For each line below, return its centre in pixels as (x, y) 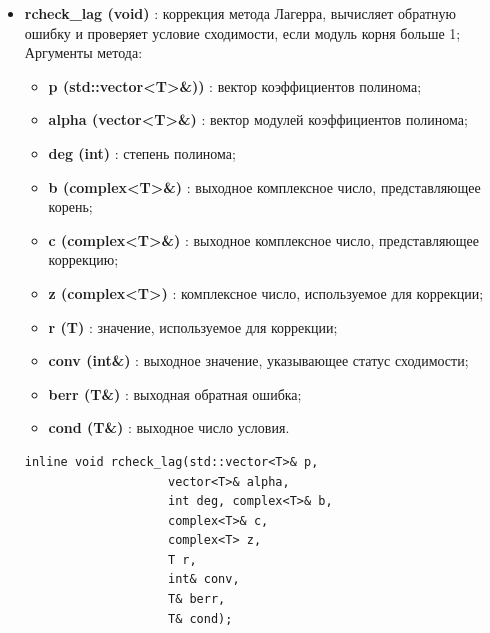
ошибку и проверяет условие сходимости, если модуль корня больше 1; (242, 32)
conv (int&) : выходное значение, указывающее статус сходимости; (258, 360)
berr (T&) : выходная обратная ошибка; (175, 393)
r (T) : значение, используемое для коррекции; (193, 326)
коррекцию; (83, 259)
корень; (70, 206)
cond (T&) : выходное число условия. (169, 427)
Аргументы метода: (83, 52)
